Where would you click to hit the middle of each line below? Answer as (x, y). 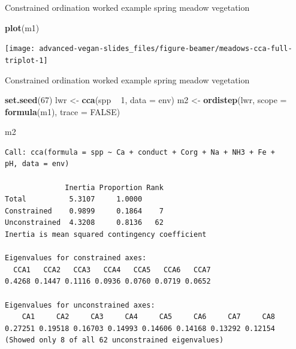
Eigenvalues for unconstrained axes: (80, 305)
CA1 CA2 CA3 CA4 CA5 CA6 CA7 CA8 (149, 317)
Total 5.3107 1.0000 (74, 199)
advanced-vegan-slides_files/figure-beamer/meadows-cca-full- (166, 49)
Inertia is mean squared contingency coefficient (106, 235)
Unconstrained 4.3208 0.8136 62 (84, 223)
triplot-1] (26, 60)
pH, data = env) (37, 164)
